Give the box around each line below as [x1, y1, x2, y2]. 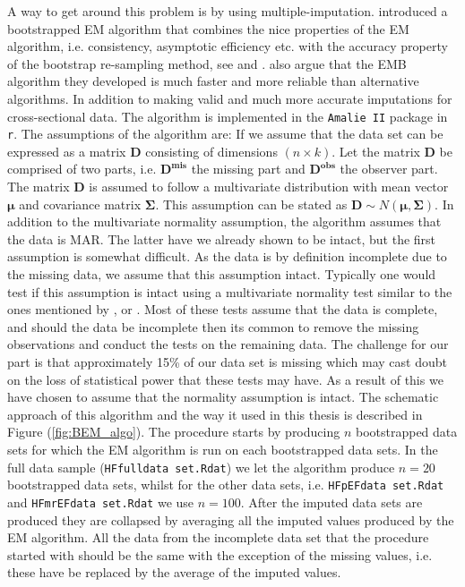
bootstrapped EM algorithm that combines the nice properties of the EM [7, 19, 409, 38]
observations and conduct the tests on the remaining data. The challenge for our [7, 335, 449, 353]
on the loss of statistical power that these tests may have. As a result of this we [7, 370, 443, 388]
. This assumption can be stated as [155, 194, 348, 213]
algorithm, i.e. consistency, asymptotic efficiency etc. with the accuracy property [7, 37, 448, 55]
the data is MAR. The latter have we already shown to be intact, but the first [7, 229, 436, 248]
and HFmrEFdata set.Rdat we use [7, 492, 194, 511]
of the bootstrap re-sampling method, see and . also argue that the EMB [7, 54, 407, 72]
